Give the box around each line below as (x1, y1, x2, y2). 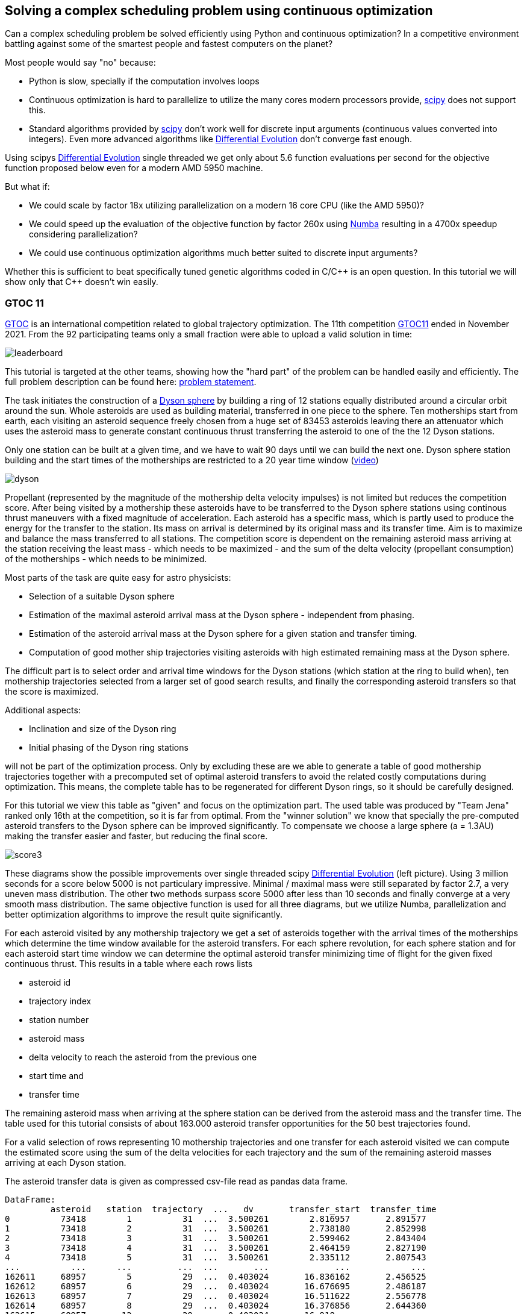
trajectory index (29, 996, 92, 1007)
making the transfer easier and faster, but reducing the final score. (5, 831, 268, 842)
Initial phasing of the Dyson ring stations (29, 742, 189, 753)
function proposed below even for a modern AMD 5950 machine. (5, 163, 263, 174)
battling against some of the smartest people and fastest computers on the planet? (5, 39, 333, 49)
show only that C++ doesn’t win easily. (5, 277, 158, 287)
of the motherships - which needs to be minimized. (5, 554, 207, 565)
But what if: (5, 181, 50, 192)
